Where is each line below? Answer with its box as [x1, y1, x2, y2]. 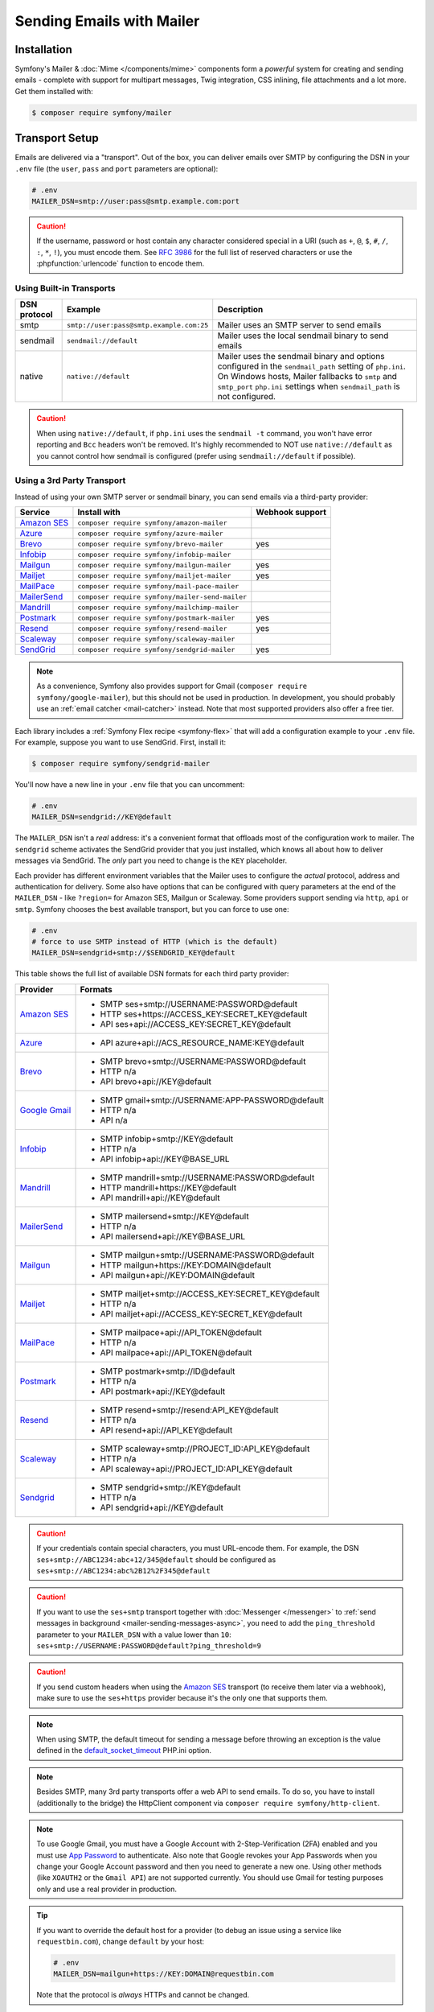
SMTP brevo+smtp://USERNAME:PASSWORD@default [100, 1055, 306, 1066]
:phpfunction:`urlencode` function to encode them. [36, 258, 205, 269]
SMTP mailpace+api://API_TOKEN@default [100, 1326, 262, 1338]
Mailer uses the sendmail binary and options [217, 351, 385, 362]
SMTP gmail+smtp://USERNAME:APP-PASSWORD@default [100, 1095, 325, 1106]
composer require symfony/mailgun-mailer [77, 560, 231, 569]
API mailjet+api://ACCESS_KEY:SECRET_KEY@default [100, 1308, 303, 1319]
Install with [77, 507, 121, 518]
